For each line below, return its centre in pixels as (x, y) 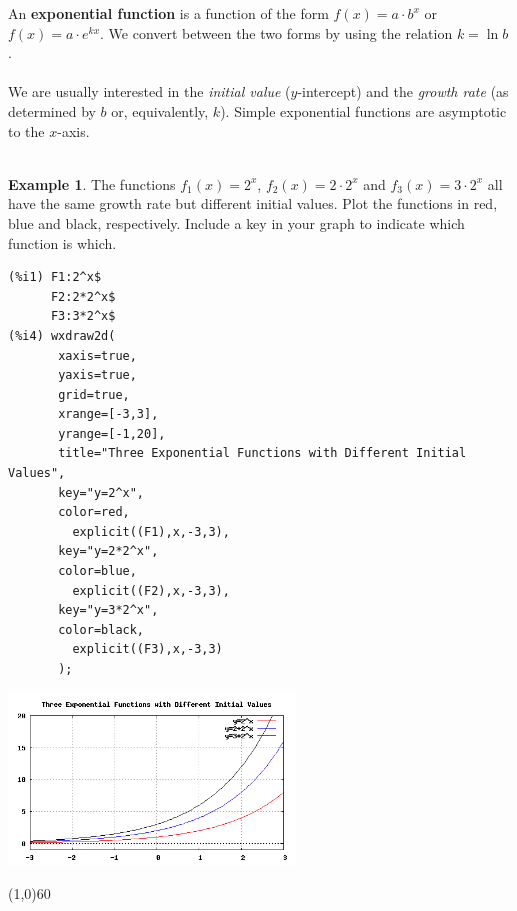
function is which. (62, 242)
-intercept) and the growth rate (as (403, 91)
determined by (52, 110)
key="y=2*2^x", (108, 551)
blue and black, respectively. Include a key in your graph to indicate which (236, 222)
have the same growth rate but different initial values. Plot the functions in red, (253, 203)
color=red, (94, 512)
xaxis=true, (97, 355)
